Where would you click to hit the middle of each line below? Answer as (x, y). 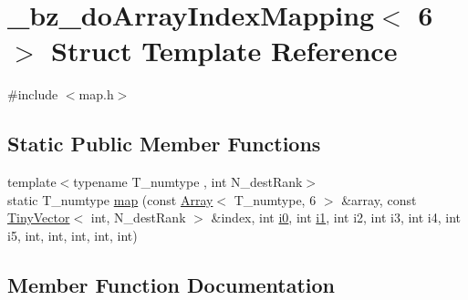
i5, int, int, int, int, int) (73, 235)
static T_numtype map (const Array (110, 199)
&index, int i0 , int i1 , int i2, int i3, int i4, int (336, 217)
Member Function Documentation (172, 284)
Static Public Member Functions (164, 144)
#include (33, 94)
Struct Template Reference (224, 51)
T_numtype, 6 (275, 199)
